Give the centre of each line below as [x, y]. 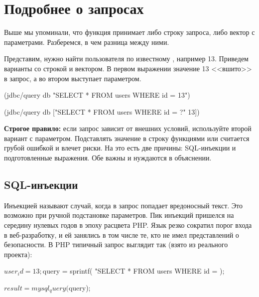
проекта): [18, 254]
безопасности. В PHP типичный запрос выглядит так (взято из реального [116, 244]
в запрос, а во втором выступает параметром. [73, 78]
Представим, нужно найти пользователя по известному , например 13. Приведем [126, 59]
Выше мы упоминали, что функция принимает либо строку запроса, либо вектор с [129, 32]
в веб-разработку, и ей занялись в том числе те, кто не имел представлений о [122, 234]
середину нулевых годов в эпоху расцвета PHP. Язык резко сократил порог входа [128, 225]
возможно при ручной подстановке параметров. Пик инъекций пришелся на [119, 215]
